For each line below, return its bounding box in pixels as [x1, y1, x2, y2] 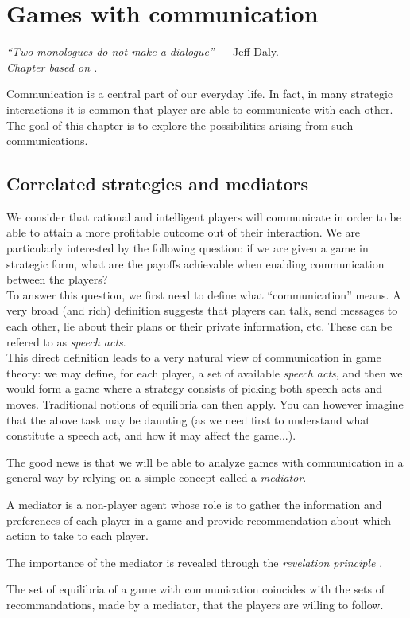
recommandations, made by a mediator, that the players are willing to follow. [6, 596, 384, 612]
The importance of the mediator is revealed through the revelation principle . [6, 553, 383, 570]
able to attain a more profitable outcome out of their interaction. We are [6, 224, 361, 241]
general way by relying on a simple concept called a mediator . [6, 469, 307, 486]
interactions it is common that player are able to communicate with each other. [6, 100, 393, 117]
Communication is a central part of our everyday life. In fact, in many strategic [6, 85, 393, 102]
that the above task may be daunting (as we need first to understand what [6, 411, 370, 428]
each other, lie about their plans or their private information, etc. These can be [6, 318, 393, 334]
